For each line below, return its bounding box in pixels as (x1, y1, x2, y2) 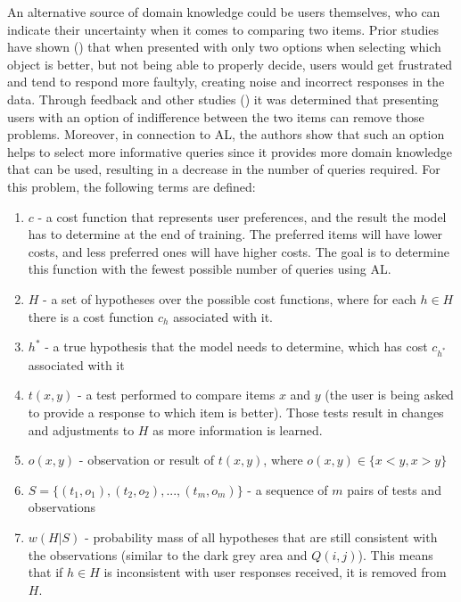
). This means (358, 545, 433, 564)
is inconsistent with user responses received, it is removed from (103, 563, 447, 581)
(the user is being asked (325, 385, 454, 404)
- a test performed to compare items (78, 385, 276, 404)
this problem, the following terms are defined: (7, 177, 256, 195)
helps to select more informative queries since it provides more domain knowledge (7, 142, 453, 161)
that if (28, 563, 63, 581)
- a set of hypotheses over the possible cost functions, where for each (43, 289, 416, 308)
